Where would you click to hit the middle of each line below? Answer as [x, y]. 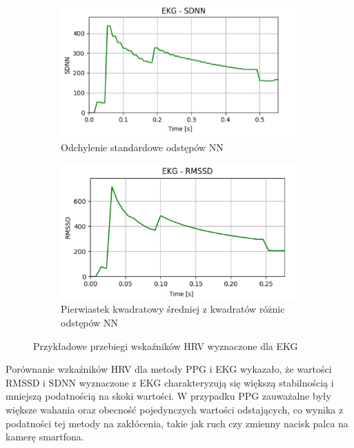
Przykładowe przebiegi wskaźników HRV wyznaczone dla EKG [166, 345]
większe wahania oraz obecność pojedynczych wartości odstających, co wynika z [175, 410]
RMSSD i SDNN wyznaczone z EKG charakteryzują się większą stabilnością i [170, 382]
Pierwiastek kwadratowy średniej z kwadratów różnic [173, 309]
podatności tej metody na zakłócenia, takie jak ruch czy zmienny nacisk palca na [177, 423]
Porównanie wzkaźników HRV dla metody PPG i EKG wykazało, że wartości [169, 369]
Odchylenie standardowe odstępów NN [142, 147]
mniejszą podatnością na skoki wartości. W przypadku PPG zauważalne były [168, 396]
